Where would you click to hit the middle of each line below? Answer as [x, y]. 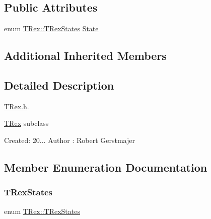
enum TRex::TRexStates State [51, 28]
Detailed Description [59, 85]
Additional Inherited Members [85, 56]
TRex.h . [17, 106]
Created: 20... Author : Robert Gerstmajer [69, 140]
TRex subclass [26, 123]
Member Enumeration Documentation [106, 167]
